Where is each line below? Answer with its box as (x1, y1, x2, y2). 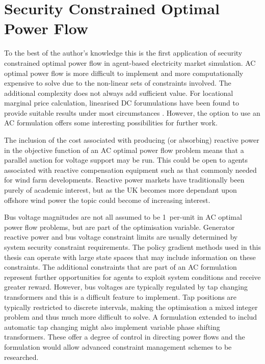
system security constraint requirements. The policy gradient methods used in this (4, 242, 261, 252)
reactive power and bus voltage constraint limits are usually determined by (4, 231, 238, 242)
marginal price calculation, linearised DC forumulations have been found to (4, 97, 239, 108)
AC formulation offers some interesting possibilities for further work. (4, 117, 218, 128)
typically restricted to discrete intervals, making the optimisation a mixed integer (4, 301, 258, 312)
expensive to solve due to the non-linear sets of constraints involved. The (4, 77, 231, 88)
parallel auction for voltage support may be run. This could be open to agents (4, 154, 248, 165)
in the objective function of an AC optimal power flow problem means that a (4, 144, 244, 155)
